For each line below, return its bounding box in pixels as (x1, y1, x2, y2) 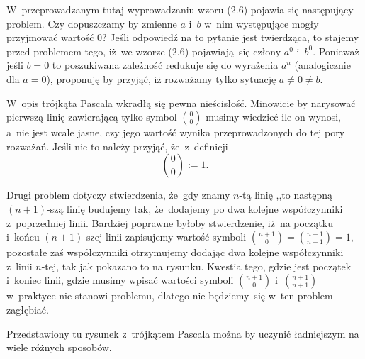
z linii (6, 258, 33, 273)
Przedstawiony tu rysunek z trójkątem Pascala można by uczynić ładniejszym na (6, 326, 359, 341)
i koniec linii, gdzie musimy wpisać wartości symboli (6, 272, 234, 287)
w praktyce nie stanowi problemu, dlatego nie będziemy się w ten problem (6, 288, 333, 303)
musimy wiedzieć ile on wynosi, (206, 109, 341, 124)
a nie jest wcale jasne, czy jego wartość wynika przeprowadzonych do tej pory (6, 125, 345, 140)
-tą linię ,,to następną (239, 187, 332, 202)
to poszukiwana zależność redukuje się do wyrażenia (52, 57, 279, 72)
